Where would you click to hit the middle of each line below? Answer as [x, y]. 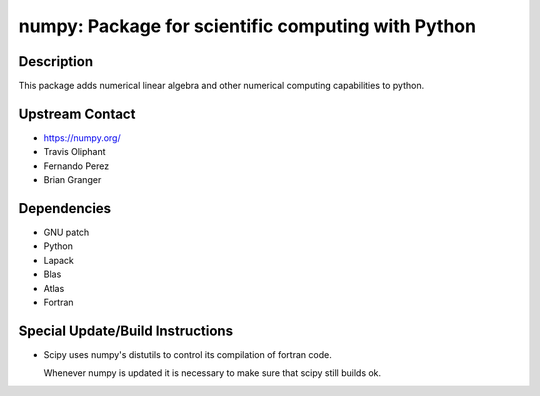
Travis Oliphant [74, 152]
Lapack [59, 260]
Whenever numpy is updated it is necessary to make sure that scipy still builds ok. [212, 373]
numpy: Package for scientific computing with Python [247, 26]
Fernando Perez [76, 166]
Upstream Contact [77, 113]
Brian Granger [72, 180]
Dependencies [65, 208]
